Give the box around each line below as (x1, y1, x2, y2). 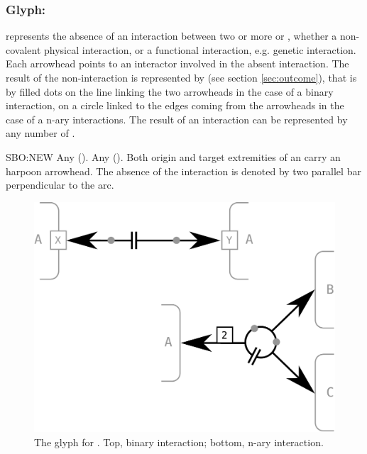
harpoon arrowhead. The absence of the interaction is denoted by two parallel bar (6, 163, 361, 178)
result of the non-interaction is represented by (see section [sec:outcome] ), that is (6, 70, 357, 84)
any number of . (6, 126, 75, 140)
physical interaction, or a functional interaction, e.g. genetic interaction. (44, 42, 356, 57)
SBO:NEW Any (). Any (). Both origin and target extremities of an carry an (6, 149, 341, 164)
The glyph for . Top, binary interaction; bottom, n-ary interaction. (34, 434, 324, 449)
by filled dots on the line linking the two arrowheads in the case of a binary (6, 84, 334, 99)
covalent (6, 42, 41, 57)
